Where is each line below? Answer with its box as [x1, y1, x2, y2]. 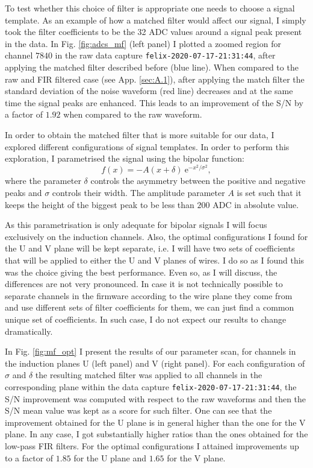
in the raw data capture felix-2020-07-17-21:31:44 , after [55, 49, 276, 62]
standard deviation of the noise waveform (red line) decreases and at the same [5, 84, 293, 97]
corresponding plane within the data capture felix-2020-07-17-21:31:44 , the [5, 380, 297, 393]
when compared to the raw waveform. [63, 108, 202, 121]
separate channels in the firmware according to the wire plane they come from [5, 289, 293, 302]
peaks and [5, 186, 42, 198]
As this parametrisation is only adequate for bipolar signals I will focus [5, 218, 267, 231]
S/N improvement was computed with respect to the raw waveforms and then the [5, 392, 306, 405]
